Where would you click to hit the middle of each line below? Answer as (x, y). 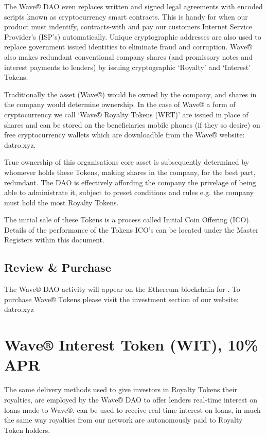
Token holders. (27, 430)
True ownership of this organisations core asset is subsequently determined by (127, 162)
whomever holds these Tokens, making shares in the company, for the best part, (130, 172)
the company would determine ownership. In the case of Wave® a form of (120, 104)
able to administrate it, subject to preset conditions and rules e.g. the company (129, 192)
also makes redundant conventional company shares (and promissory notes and (128, 56)
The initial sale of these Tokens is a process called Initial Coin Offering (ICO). (128, 220)
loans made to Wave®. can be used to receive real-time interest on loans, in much (132, 409)
